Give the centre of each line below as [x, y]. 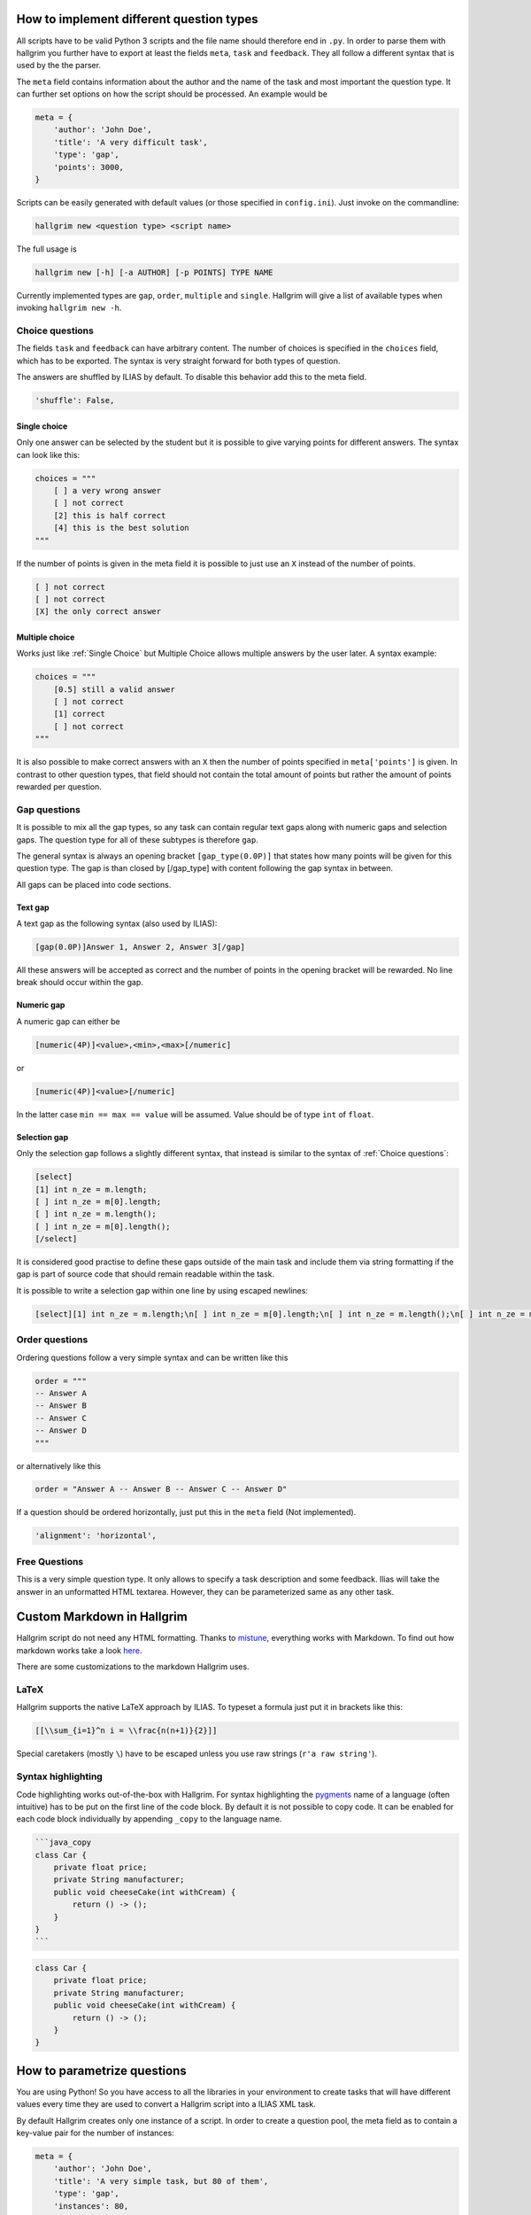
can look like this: [48, 455]
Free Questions [50, 1561]
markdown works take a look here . [79, 1650]
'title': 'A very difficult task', [131, 142]
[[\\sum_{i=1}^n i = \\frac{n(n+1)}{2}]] [126, 1731]
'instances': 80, [91, 2206]
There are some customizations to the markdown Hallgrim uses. [133, 1667]
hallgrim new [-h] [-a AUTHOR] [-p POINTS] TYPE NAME [154, 272]
